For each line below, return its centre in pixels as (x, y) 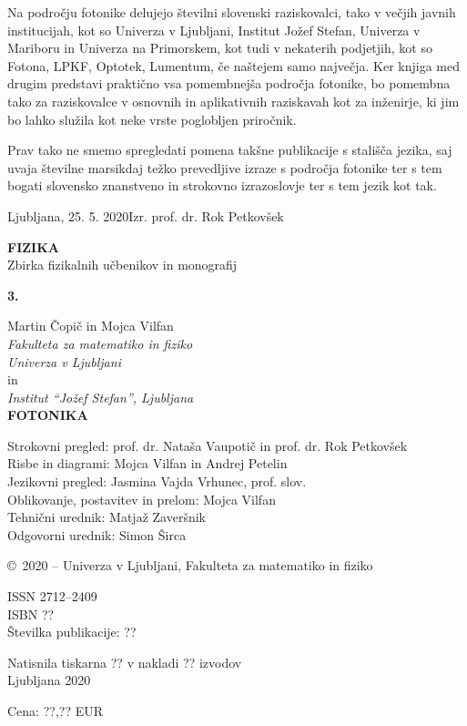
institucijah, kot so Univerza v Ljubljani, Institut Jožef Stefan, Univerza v (214, 30)
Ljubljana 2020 (49, 680)
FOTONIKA (48, 415)
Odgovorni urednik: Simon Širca (97, 534)
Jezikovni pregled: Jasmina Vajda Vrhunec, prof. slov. (157, 481)
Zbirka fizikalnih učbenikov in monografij (122, 265)
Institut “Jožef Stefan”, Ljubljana (101, 397)
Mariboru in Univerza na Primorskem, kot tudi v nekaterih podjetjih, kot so (220, 48)
